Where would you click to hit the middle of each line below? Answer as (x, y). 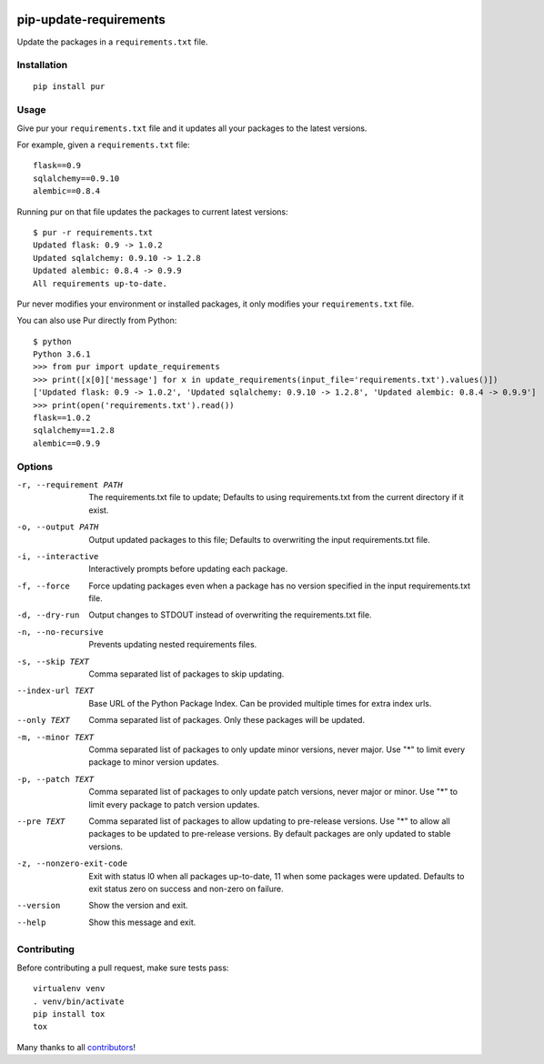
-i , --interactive (58, 556)
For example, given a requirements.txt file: (103, 145)
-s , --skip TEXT (53, 661)
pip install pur (69, 87)
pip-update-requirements (91, 20)
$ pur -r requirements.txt (93, 232)
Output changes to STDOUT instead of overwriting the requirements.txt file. (230, 615)
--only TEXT (43, 720)
